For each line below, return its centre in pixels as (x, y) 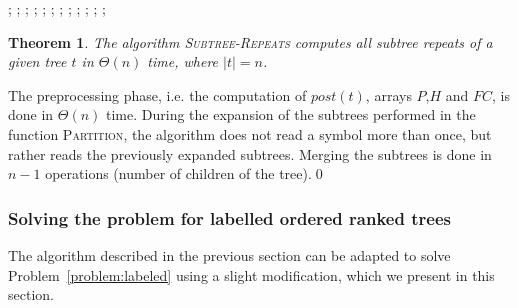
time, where (183, 61)
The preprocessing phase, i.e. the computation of (157, 94)
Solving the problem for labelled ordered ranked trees (229, 217)
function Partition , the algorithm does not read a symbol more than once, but (250, 133)
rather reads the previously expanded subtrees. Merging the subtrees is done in (250, 153)
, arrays (388, 94)
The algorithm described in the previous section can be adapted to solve (229, 254)
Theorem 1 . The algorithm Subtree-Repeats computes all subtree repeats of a (250, 41)
